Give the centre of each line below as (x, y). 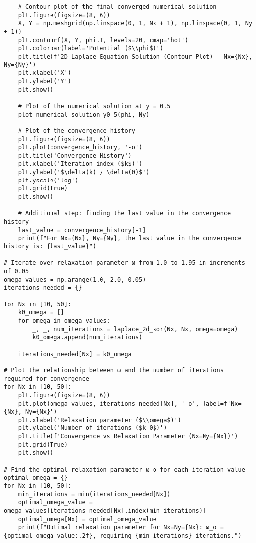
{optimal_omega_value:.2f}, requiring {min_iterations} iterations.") (123, 536)
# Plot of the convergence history (77, 131)
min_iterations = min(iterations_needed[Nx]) (94, 494)
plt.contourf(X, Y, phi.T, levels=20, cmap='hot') (103, 40)
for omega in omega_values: (64, 321)
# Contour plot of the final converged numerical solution (117, 7)
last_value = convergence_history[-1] (82, 230)
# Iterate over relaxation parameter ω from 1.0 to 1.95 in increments (125, 263)
